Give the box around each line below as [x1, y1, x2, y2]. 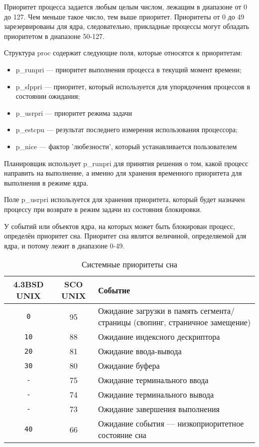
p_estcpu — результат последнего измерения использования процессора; [15, 124, 238, 135]
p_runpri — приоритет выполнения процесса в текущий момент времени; [15, 64, 242, 74]
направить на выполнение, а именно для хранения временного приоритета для [4, 168, 242, 178]
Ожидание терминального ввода [98, 374, 209, 386]
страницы [98, 316, 131, 328]
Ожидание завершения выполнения [98, 403, 220, 415]
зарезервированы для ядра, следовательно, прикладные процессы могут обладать [4, 21, 249, 31]
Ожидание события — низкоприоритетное [98, 418, 244, 430]
